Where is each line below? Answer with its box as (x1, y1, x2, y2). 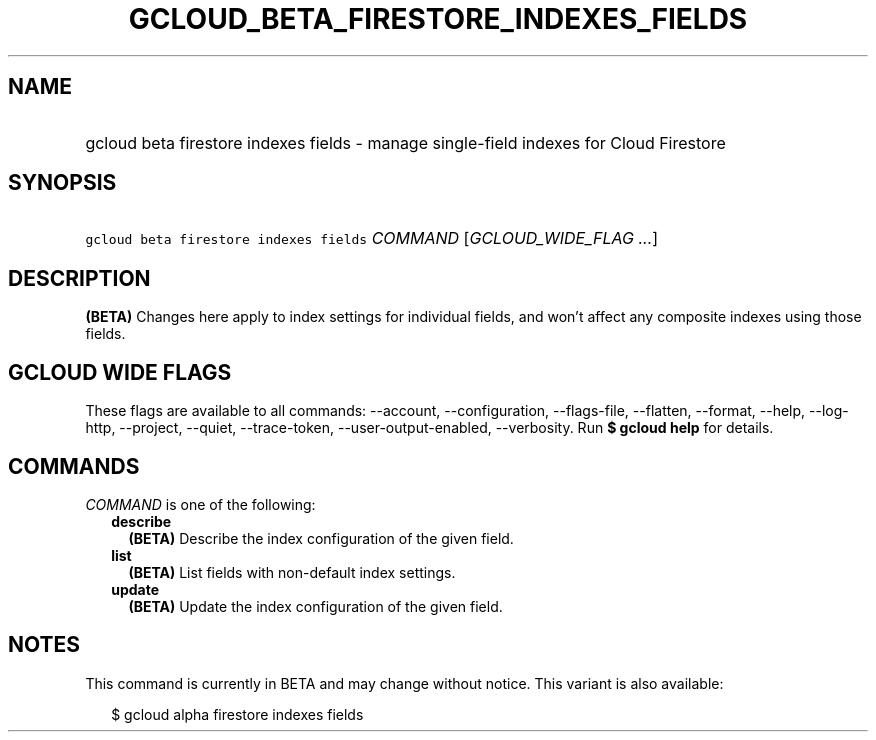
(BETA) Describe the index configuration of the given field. (128, 529, 514, 547)
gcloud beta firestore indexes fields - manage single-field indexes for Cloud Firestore (85, 132, 726, 153)
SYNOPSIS (8, 170, 117, 196)
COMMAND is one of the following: (85, 495, 316, 513)
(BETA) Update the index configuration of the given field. (128, 597, 503, 615)
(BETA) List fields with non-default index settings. (128, 563, 456, 581)
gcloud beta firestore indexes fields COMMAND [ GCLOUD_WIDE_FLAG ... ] (85, 228, 659, 249)
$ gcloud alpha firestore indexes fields (111, 705, 364, 723)
